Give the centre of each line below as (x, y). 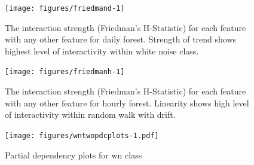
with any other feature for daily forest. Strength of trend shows (121, 39)
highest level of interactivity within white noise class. (102, 51)
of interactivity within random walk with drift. (90, 114)
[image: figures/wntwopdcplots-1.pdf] (82, 135)
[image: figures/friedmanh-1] (65, 72)
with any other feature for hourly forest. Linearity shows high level (127, 103)
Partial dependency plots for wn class (74, 155)
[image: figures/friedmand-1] (65, 8)
